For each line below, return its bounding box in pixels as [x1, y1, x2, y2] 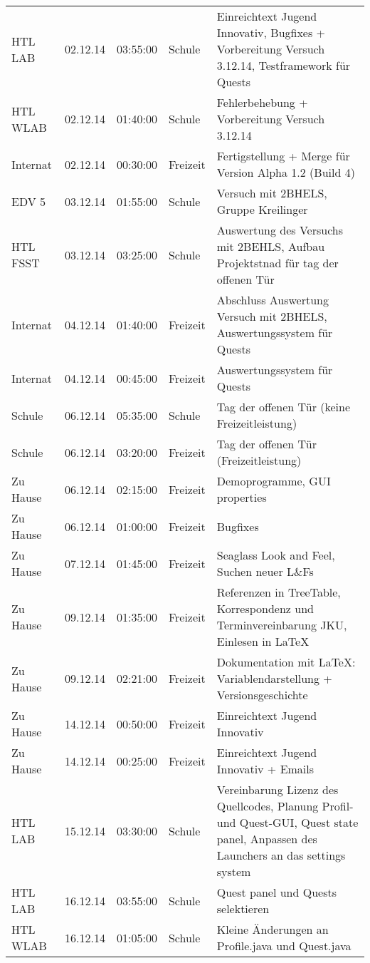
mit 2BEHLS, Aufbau [216, 238, 325, 254]
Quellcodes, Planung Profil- [216, 798, 354, 814]
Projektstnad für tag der [216, 254, 339, 271]
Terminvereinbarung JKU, [216, 617, 347, 633]
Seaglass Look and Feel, [216, 547, 335, 563]
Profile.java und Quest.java [216, 937, 351, 954]
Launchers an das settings [216, 847, 346, 863]
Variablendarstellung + [216, 670, 332, 686]
